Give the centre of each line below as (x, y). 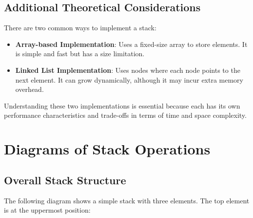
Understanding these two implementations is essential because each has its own (122, 105)
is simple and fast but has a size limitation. (80, 54)
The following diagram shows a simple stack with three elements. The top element (127, 200)
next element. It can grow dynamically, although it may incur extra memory (129, 79)
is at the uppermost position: (47, 210)
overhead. (29, 89)
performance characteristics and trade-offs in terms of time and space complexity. (125, 115)
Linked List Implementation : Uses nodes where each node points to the (128, 70)
